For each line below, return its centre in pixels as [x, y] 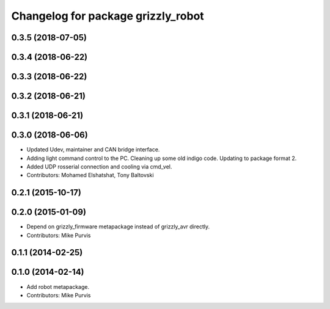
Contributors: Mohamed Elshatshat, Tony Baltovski [90, 175]
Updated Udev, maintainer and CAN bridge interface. [93, 150]
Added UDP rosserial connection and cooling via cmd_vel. [99, 166]
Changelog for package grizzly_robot [108, 16]
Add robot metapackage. [58, 286]
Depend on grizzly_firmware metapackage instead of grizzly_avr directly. [118, 227]
